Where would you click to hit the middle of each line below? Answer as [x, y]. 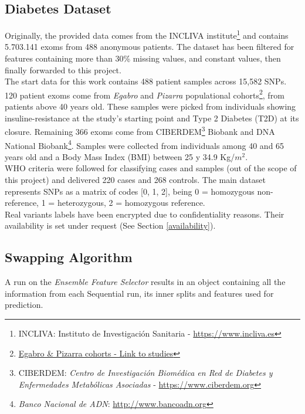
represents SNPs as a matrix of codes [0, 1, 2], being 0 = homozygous [130, 191]
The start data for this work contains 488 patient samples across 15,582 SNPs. [146, 81]
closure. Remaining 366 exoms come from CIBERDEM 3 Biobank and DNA [140, 130]
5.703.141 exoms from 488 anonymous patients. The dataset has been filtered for [150, 47]
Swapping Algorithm [69, 257]
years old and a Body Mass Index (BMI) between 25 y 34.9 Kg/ [120, 156]
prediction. [24, 305]
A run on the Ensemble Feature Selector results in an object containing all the [145, 282]
